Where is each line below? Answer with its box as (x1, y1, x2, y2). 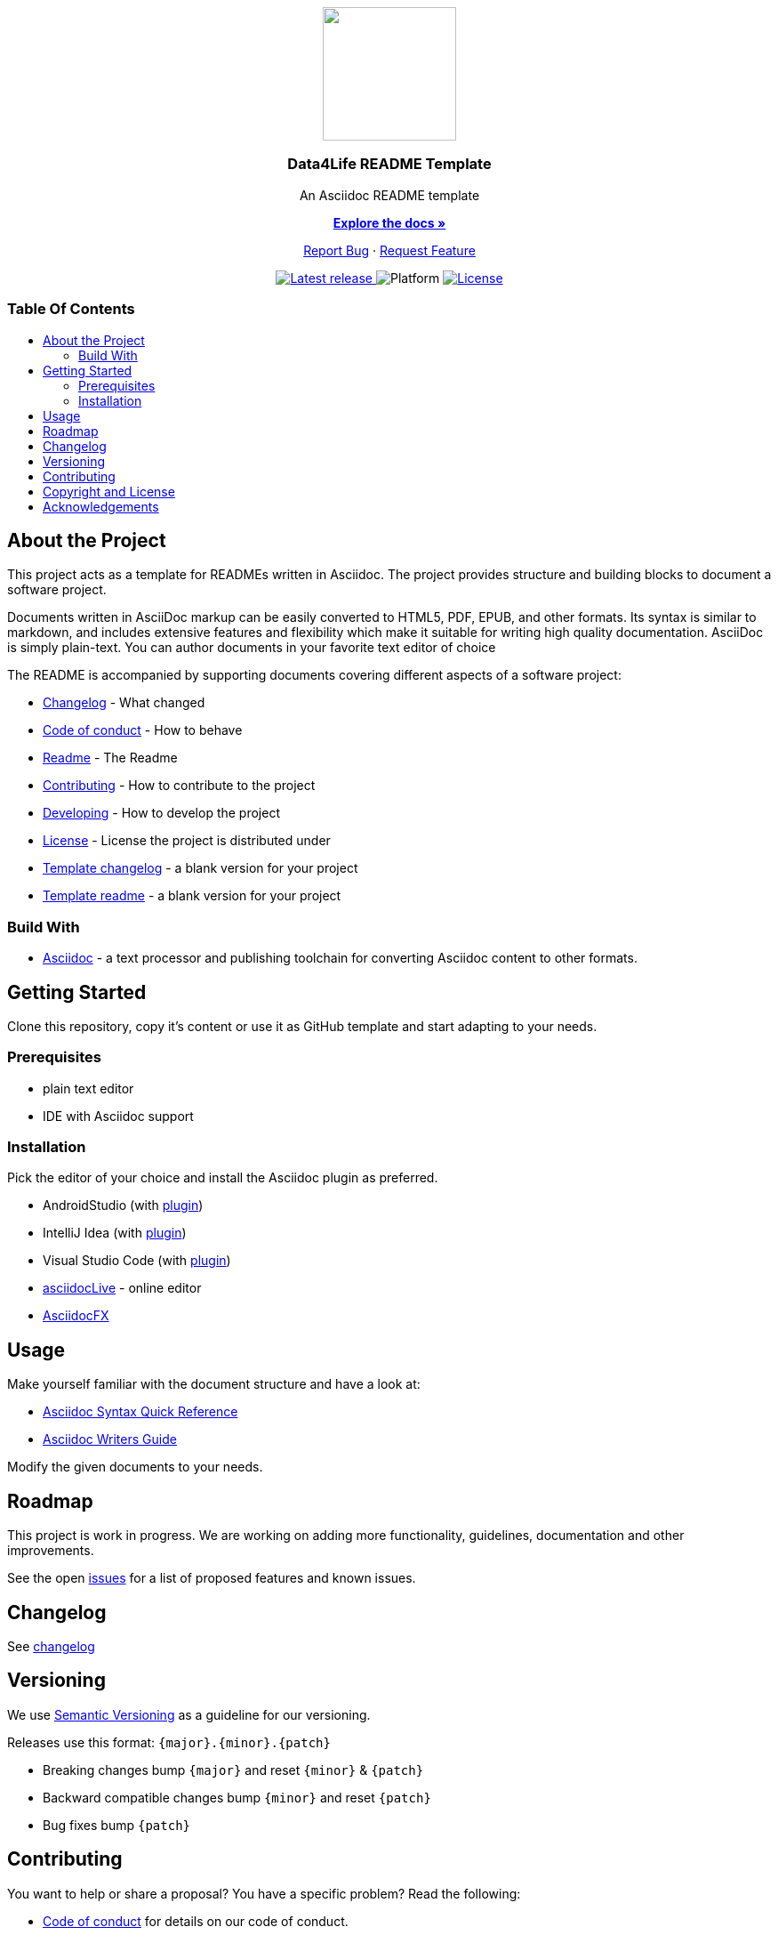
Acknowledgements (43, 498, 159, 514)
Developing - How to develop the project (43, 805, 280, 821)
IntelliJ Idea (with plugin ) (43, 1225, 187, 1241)
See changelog (7, 1638, 95, 1654)
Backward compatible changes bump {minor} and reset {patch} (43, 1789, 431, 1805)
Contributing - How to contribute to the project (43, 778, 316, 794)
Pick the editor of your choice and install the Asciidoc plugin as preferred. (7, 1170, 438, 1186)
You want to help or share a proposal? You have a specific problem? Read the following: (7, 1885, 521, 1901)
